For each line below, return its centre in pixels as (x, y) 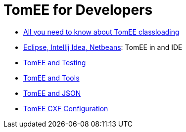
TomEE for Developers (78, 10)
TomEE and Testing (55, 62)
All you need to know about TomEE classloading (101, 32)
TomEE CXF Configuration (66, 108)
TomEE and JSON (52, 93)
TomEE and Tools (51, 78)
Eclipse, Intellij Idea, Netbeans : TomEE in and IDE (103, 47)
